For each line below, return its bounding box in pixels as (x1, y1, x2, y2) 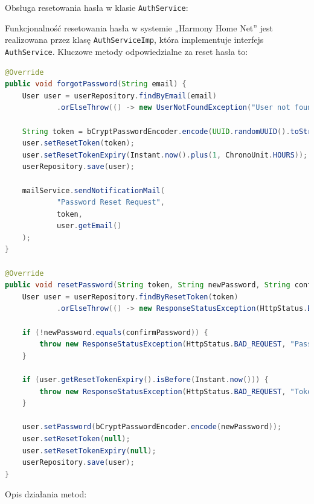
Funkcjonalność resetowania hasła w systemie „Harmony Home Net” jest (5, 21, 274, 34)
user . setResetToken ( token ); (22, 139, 135, 148)
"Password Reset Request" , (56, 198, 165, 207)
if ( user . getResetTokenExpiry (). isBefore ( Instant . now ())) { (22, 375, 269, 384)
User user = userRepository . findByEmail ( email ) (22, 91, 217, 100)
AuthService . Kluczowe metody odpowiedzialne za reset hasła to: (5, 45, 248, 57)
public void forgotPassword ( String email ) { (5, 80, 187, 89)
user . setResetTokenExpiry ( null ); (22, 446, 156, 455)
